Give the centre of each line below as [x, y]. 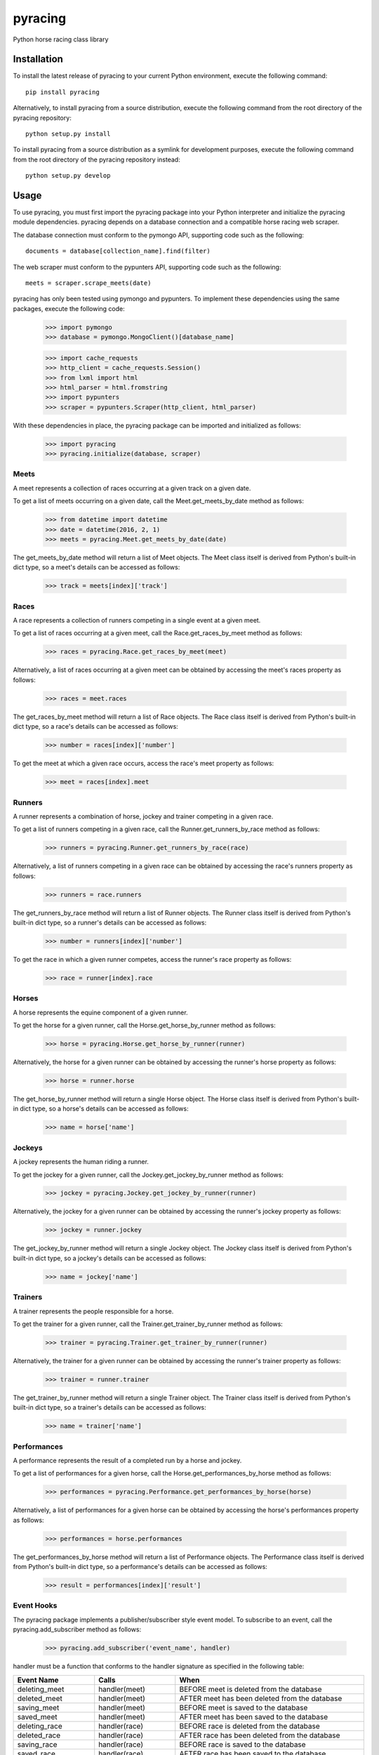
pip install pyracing [62, 92]
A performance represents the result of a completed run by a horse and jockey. [127, 1460]
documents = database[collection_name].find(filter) [118, 251]
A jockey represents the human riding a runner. [81, 1162]
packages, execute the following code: [69, 308]
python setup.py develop [68, 176]
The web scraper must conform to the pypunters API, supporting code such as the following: [147, 267]
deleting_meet [41, 1689]
